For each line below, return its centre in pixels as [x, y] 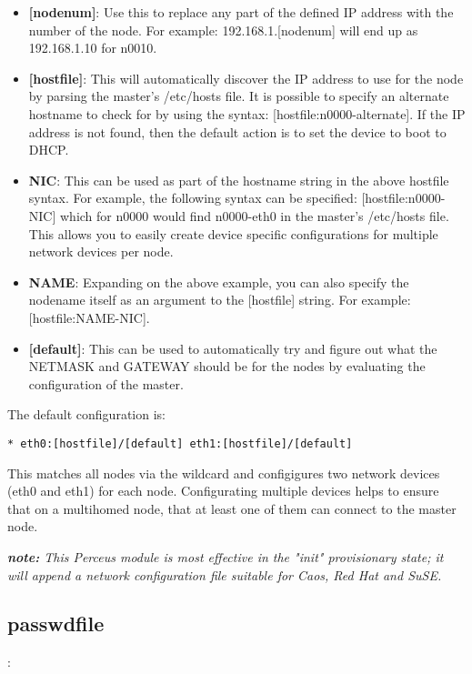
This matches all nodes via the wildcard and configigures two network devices [224, 473]
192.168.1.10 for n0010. [93, 48]
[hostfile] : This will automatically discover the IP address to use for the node [246, 78]
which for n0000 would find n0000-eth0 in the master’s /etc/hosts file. [255, 215]
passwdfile [56, 624]
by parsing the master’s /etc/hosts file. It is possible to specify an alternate [239, 96]
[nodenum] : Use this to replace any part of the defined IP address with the [241, 12]
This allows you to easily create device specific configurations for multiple [233, 233]
